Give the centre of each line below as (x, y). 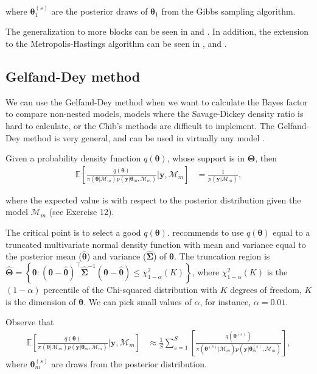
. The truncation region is (222, 256)
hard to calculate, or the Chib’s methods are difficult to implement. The (140, 125)
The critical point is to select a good (73, 232)
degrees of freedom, (266, 289)
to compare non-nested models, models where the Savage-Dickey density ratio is (155, 114)
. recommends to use (205, 232)
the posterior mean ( (44, 256)
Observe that (30, 322)
